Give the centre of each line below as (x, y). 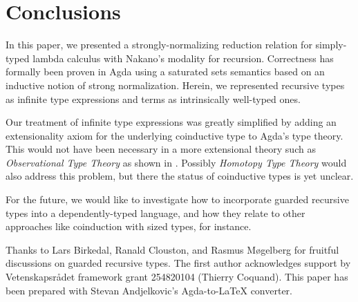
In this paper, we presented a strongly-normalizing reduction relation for (159, 45)
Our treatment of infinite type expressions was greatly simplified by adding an (171, 122)
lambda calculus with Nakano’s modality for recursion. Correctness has (183, 58)
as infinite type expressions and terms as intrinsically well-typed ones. (153, 98)
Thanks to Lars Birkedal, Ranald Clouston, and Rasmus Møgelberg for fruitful (172, 249)
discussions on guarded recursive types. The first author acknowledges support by (178, 263)
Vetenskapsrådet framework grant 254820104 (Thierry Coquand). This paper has (177, 277)
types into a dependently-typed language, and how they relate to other (156, 213)
